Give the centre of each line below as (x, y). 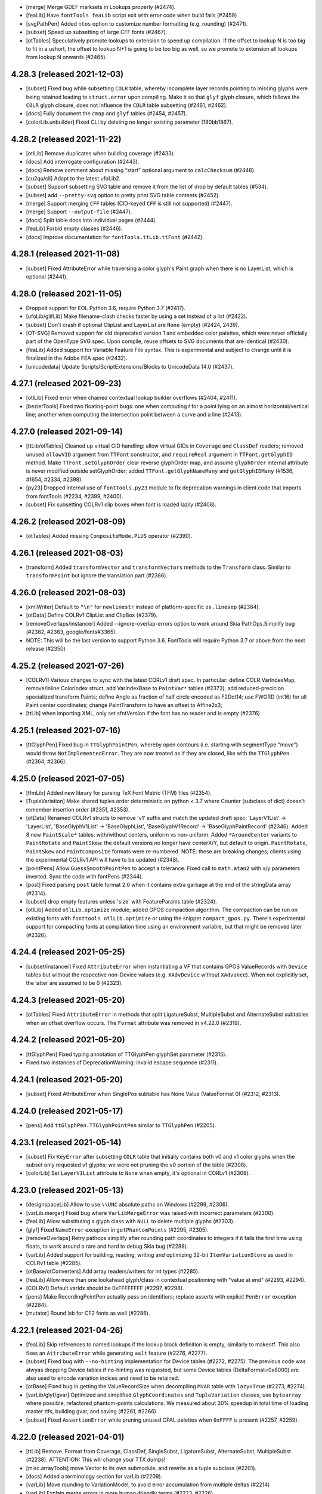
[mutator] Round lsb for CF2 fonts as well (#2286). (88, 1313)
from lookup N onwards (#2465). (66, 57)
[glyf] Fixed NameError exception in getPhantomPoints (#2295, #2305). (117, 1230)
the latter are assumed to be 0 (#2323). (75, 983)
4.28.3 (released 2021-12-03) (67, 74)
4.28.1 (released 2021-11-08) (66, 254)
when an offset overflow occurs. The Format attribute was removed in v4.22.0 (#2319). (134, 1022)
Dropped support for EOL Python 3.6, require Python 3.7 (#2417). (106, 308)
